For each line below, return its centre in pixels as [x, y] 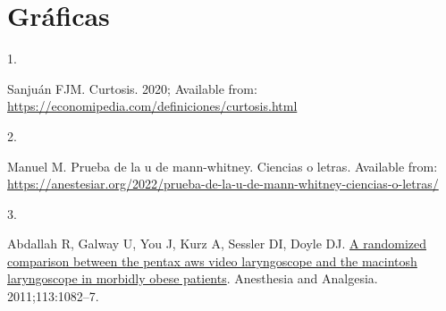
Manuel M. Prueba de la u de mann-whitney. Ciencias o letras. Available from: [223, 166]
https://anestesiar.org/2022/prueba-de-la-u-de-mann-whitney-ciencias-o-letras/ [223, 184]
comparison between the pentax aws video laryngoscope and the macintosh [212, 261]
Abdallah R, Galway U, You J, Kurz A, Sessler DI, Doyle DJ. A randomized [217, 244]
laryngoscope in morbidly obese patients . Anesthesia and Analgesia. [193, 278]
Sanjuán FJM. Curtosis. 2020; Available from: [132, 88]
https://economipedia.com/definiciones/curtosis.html [152, 106]
